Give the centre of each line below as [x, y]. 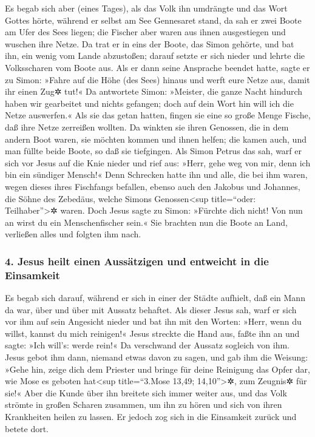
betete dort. [27, 428]
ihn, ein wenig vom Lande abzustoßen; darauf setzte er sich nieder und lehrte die [155, 56]
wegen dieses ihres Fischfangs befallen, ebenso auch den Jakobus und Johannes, [153, 186]
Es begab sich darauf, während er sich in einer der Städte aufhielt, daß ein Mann [155, 298]
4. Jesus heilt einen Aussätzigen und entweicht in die [137, 261]
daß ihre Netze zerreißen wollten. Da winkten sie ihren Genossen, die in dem [147, 127]
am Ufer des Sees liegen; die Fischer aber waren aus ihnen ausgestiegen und [145, 32]
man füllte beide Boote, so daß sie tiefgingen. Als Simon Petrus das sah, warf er [154, 151]
